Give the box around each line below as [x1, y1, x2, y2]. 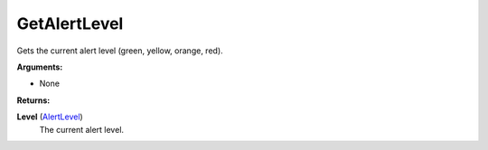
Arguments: [16, 61, 63, 72]
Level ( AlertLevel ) [16, 111, 83, 122]
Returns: [16, 95, 51, 106]
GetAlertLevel [16, 14, 124, 33]
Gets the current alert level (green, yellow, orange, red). [16, 45, 223, 56]
